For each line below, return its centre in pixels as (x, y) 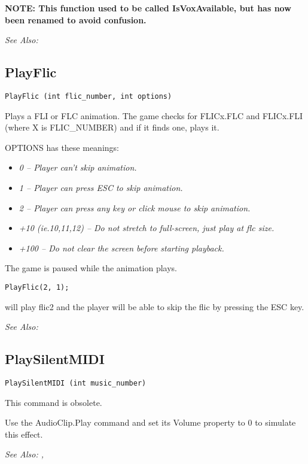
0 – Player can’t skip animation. (78, 167)
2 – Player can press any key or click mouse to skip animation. (135, 207)
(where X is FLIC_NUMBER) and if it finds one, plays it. (112, 127)
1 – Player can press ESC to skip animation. (101, 188)
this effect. (24, 434)
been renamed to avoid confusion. (76, 19)
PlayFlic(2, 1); (37, 287)
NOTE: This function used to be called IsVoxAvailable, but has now (148, 8)
